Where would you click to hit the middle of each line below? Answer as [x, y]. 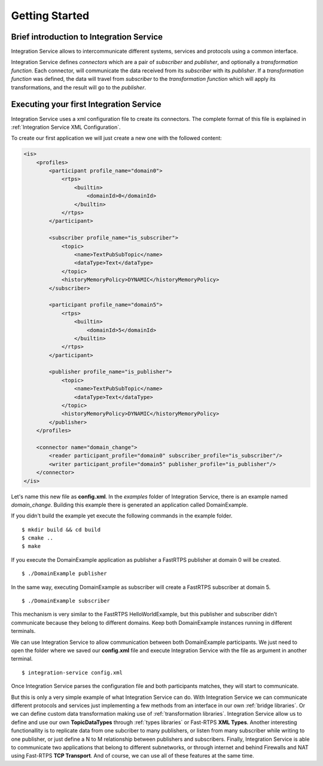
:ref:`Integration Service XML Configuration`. [66, 127]
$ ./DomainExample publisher [64, 574]
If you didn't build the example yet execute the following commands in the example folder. [122, 516]
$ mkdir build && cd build [61, 529]
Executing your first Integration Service [86, 105]
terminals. [23, 631]
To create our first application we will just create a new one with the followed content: [117, 138]
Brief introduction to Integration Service [87, 37]
